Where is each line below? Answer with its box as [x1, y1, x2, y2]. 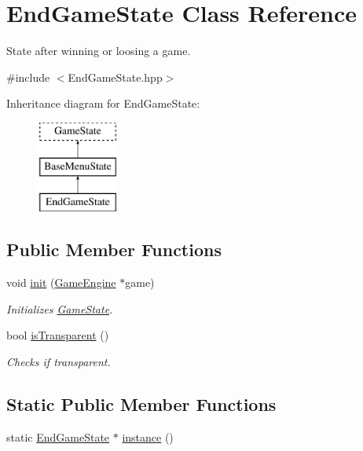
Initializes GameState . [6, 300, 113, 317]
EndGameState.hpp [68, 68, 163, 85]
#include [6, 68, 50, 85]
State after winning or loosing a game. [6, 42, 191, 59]
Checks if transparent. [6, 353, 111, 369]
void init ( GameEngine [6, 274, 116, 291]
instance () [122, 428, 174, 445]
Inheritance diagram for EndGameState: [6, 95, 200, 112]
